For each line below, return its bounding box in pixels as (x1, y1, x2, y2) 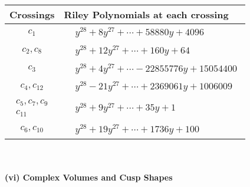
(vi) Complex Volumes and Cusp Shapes (5, 171, 173, 183)
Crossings (9, 8, 55, 21)
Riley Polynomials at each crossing (64, 8, 229, 21)
